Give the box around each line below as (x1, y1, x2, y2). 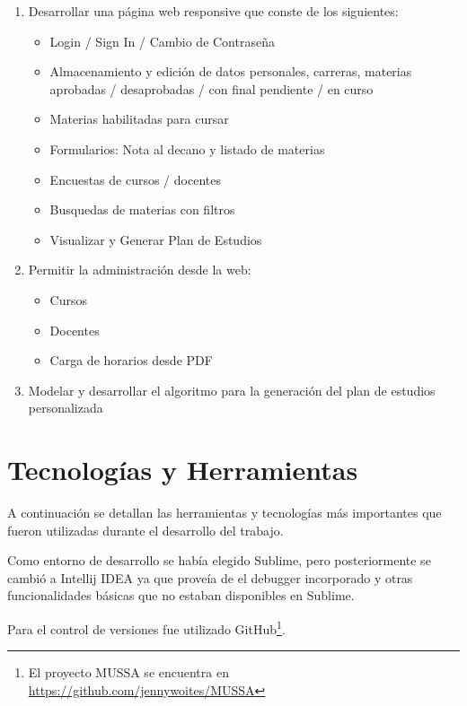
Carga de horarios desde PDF (49, 351, 213, 370)
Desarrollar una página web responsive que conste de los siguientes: (28, 2, 399, 20)
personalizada (28, 398, 103, 417)
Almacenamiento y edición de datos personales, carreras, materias (49, 62, 412, 81)
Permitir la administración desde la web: (28, 260, 251, 279)
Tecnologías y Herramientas (7, 451, 358, 488)
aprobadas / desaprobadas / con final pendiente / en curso (49, 79, 374, 98)
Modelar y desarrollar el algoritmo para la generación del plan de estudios (28, 380, 436, 399)
